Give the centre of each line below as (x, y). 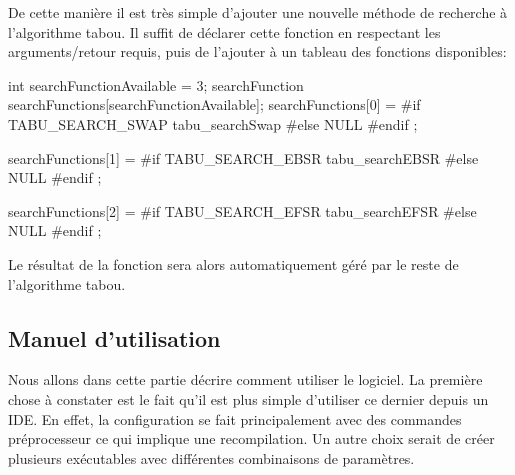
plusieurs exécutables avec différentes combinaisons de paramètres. (211, 457)
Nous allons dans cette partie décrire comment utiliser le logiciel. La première (245, 379)
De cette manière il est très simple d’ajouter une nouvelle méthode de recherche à (258, 12)
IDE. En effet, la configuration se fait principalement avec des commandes (235, 418)
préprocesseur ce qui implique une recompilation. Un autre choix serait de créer (251, 438)
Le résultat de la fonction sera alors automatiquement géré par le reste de (233, 263)
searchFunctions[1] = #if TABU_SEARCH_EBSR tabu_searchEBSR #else (243, 157)
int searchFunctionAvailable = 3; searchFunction (156, 84)
